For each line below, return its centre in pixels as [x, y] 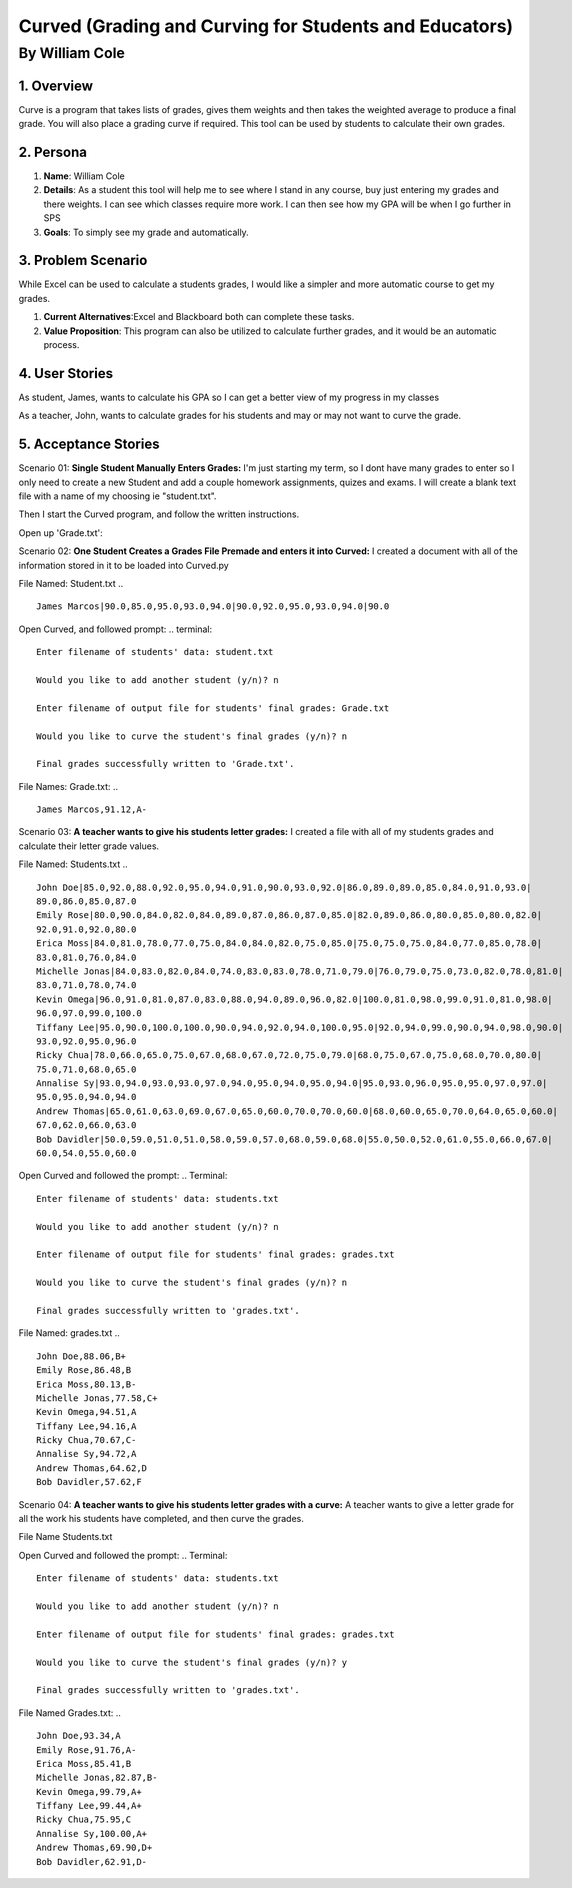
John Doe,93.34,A [78, 1736]
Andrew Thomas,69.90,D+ [94, 1848]
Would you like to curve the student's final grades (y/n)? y [192, 1662]
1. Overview [56, 85]
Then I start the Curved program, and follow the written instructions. [159, 514]
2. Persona [52, 151]
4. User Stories [66, 373]
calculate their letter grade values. [89, 846]
